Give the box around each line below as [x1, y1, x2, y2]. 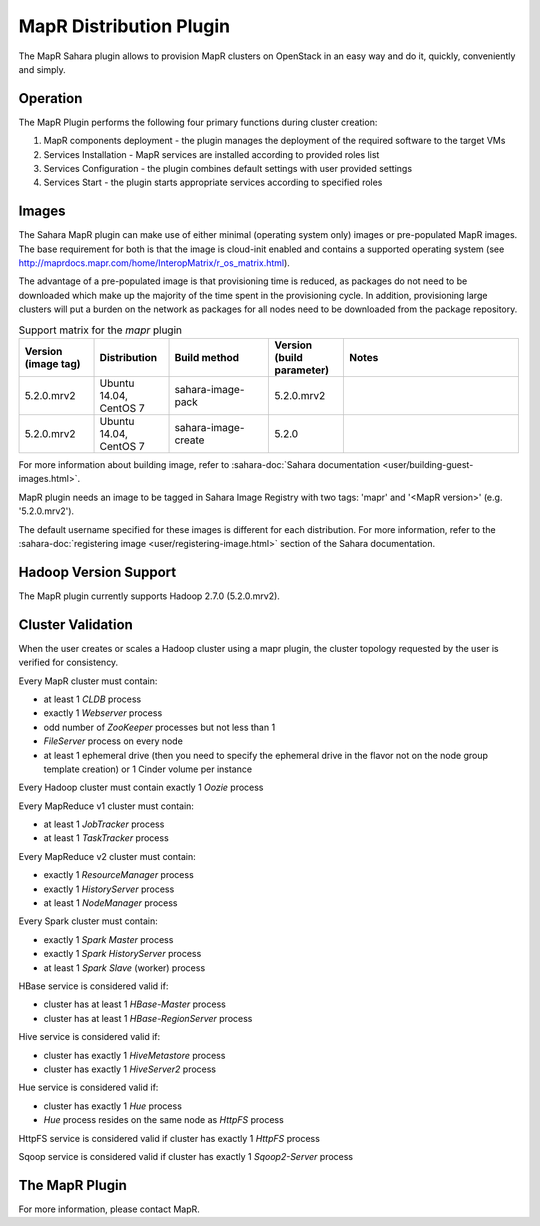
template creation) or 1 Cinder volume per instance [43, 763, 253, 775]
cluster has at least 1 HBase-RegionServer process [43, 1012, 253, 1024]
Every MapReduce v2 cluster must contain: [18, 850, 196, 862]
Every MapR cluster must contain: [18, 675, 158, 687]
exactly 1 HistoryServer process [43, 883, 175, 895]
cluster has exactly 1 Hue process [43, 1100, 182, 1112]
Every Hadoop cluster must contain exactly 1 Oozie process [18, 781, 264, 794]
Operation [18, 90, 83, 107]
